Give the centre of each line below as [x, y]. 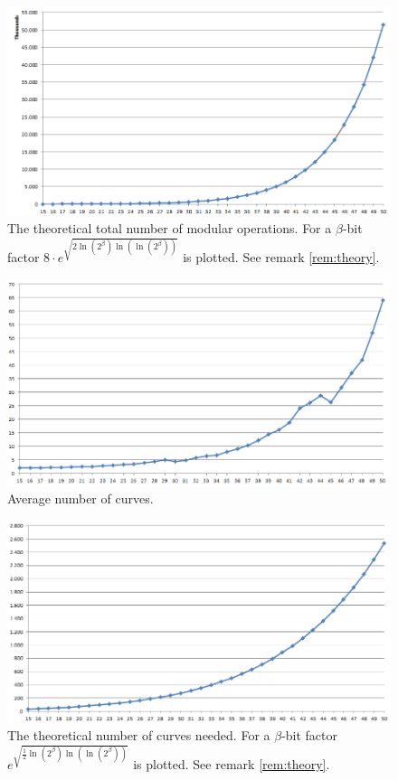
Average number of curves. [81, 498]
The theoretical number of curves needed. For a [139, 735]
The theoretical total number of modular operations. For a [170, 228]
